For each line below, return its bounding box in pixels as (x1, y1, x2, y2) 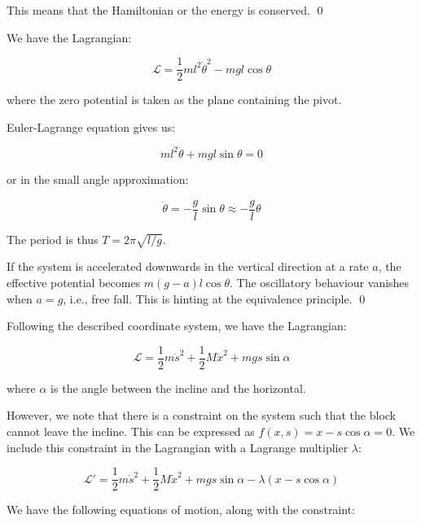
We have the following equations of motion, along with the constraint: (7, 501, 355, 518)
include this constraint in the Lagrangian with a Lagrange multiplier (7, 438, 349, 455)
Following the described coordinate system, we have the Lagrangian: (7, 317, 347, 334)
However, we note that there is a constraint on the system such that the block (7, 407, 396, 424)
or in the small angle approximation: (7, 170, 189, 187)
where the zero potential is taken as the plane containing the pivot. (7, 91, 342, 108)
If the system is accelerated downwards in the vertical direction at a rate (7, 258, 369, 275)
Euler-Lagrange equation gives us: (7, 118, 176, 135)
